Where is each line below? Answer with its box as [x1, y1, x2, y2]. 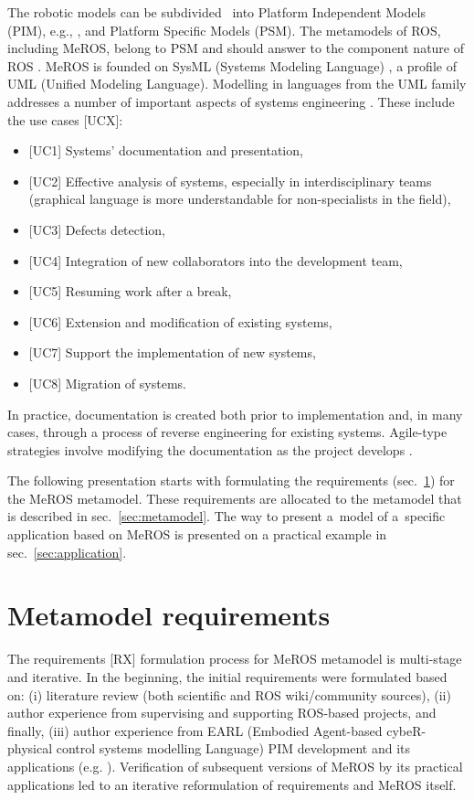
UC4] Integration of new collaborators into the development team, [32, 251, 403, 270]
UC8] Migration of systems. [32, 373, 186, 392]
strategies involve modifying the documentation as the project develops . [7, 440, 413, 459]
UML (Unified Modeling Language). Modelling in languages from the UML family [7, 74, 467, 93]
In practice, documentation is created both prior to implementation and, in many [7, 404, 463, 423]
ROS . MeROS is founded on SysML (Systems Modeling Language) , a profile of [7, 56, 457, 75]
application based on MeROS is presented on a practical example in [7, 525, 387, 544]
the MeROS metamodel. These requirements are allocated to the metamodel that [7, 488, 462, 507]
